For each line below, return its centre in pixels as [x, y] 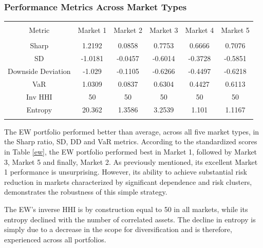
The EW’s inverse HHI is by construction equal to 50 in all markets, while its [126, 209]
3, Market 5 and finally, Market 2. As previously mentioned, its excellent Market [131, 161]
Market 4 [200, 30]
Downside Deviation [39, 71]
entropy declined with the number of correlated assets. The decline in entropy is [130, 219]
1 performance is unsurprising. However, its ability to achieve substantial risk [126, 172]
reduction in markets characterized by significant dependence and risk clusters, [128, 182]
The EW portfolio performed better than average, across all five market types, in [132, 131]
